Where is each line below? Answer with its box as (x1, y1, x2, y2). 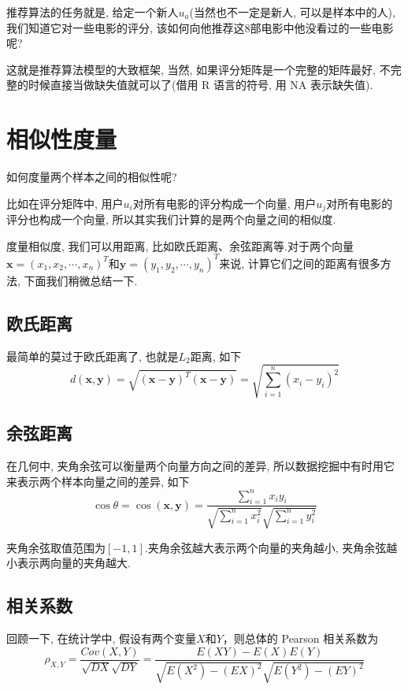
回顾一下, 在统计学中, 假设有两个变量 (6, 630, 197, 647)
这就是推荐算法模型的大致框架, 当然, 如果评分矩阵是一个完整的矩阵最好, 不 (6, 61, 391, 77)
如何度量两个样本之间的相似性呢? (6, 169, 177, 185)
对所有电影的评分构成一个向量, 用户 (132, 195, 317, 211)
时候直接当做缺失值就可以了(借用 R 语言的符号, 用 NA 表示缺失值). (28, 76, 373, 93)
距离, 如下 (190, 347, 242, 364)
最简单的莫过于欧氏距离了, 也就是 (6, 347, 179, 364)
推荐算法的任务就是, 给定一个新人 (6, 4, 179, 20)
